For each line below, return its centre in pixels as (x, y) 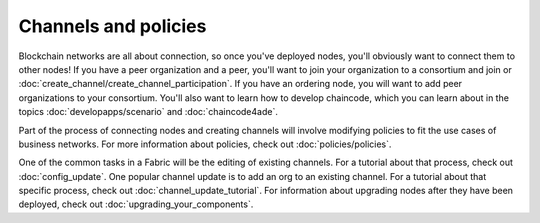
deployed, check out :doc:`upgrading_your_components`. (136, 204)
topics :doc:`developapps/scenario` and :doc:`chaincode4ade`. (148, 112)
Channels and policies (112, 26)
